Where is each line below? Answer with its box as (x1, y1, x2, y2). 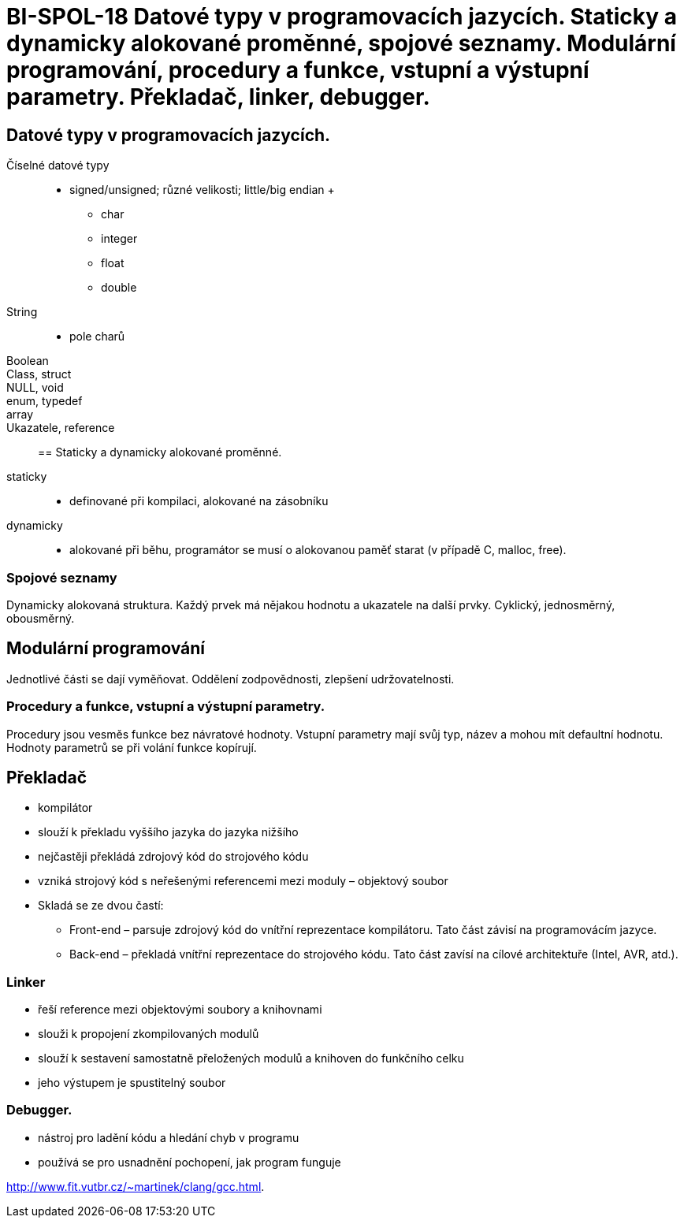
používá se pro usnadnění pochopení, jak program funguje (38, 1155, 341, 1169)
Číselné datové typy (6, 158, 110, 173)
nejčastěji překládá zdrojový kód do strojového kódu (38, 850, 309, 864)
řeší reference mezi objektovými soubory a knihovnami (38, 1003, 322, 1017)
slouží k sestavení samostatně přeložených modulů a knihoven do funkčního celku (38, 1051, 464, 1066)
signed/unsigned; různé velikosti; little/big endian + (69, 183, 335, 197)
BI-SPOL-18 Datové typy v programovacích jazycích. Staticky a (6, 3, 677, 30)
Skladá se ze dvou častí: (38, 898, 164, 913)
